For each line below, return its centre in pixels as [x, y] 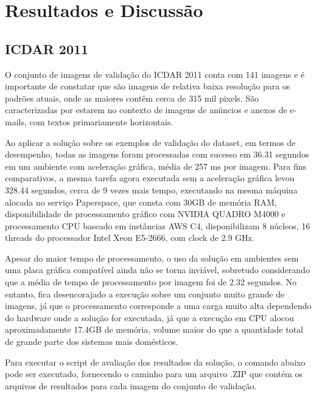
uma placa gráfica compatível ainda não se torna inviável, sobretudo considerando [157, 270]
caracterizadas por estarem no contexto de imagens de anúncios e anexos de [146, 110]
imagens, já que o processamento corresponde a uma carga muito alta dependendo [158, 306]
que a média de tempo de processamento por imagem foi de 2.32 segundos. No [151, 282]
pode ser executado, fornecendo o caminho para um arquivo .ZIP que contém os [154, 374]
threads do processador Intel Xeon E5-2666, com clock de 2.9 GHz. [130, 238]
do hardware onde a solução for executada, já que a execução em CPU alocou [149, 317]
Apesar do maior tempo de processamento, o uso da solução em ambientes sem [152, 258]
